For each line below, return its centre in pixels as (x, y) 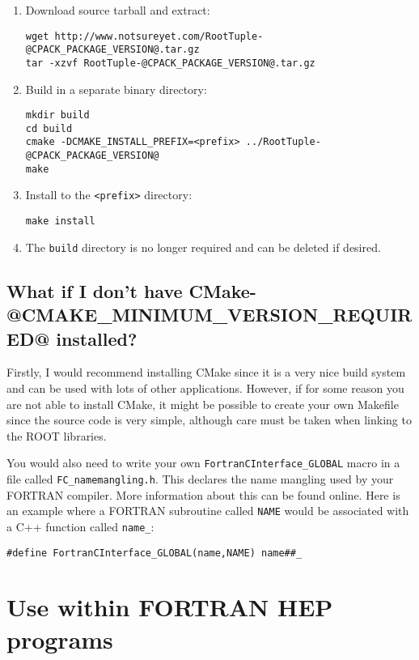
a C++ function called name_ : (80, 526)
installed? (97, 338)
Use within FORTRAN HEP (170, 607)
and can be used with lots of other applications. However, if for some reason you (205, 387)
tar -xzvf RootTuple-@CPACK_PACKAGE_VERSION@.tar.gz (170, 63)
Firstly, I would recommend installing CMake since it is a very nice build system (206, 372)
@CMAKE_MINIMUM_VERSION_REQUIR (209, 315)
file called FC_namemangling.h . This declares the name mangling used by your (200, 479)
